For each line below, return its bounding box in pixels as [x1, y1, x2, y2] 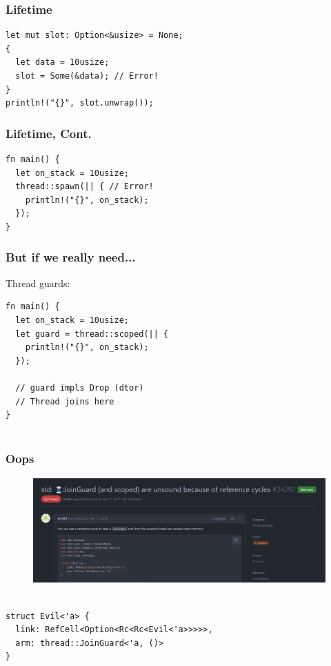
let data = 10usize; [15, 57, 110, 68]
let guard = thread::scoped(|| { [15, 329, 169, 339]
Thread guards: [6, 275, 70, 290]
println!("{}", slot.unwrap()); [6, 98, 154, 108]
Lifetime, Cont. [6, 124, 92, 141]
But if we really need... [6, 248, 136, 266]
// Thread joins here [15, 396, 114, 407]
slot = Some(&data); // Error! [15, 71, 159, 81]
